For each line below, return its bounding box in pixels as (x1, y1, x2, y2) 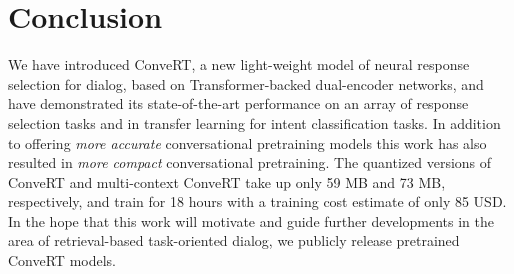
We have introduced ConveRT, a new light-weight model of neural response (8, 54, 470, 75)
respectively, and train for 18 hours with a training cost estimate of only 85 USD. (8, 191, 507, 212)
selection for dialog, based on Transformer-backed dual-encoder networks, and (8, 73, 484, 94)
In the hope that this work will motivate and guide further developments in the (8, 210, 495, 231)
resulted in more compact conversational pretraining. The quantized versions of (8, 152, 492, 173)
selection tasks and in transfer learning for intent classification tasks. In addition (8, 112, 501, 133)
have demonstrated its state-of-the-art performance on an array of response (8, 93, 469, 114)
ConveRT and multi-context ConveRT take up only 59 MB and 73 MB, (8, 171, 446, 192)
